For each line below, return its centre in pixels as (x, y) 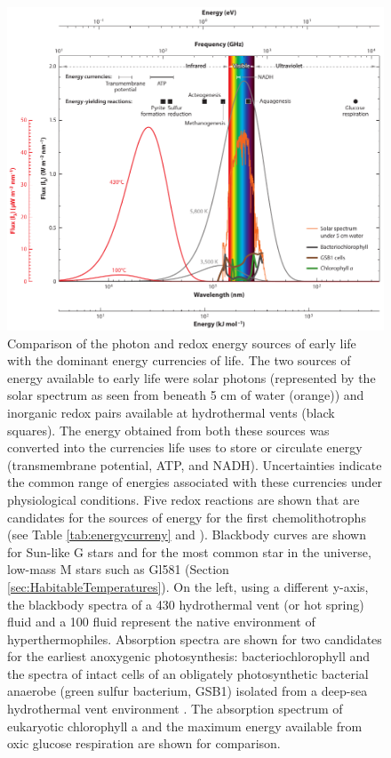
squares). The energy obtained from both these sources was (168, 430)
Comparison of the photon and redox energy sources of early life (182, 343)
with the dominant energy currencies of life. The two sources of (179, 360)
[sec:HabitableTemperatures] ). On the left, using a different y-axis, (188, 586)
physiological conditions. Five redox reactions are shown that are (184, 499)
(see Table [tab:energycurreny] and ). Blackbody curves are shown (187, 535)
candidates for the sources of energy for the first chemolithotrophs (187, 517)
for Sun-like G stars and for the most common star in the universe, (189, 551)
